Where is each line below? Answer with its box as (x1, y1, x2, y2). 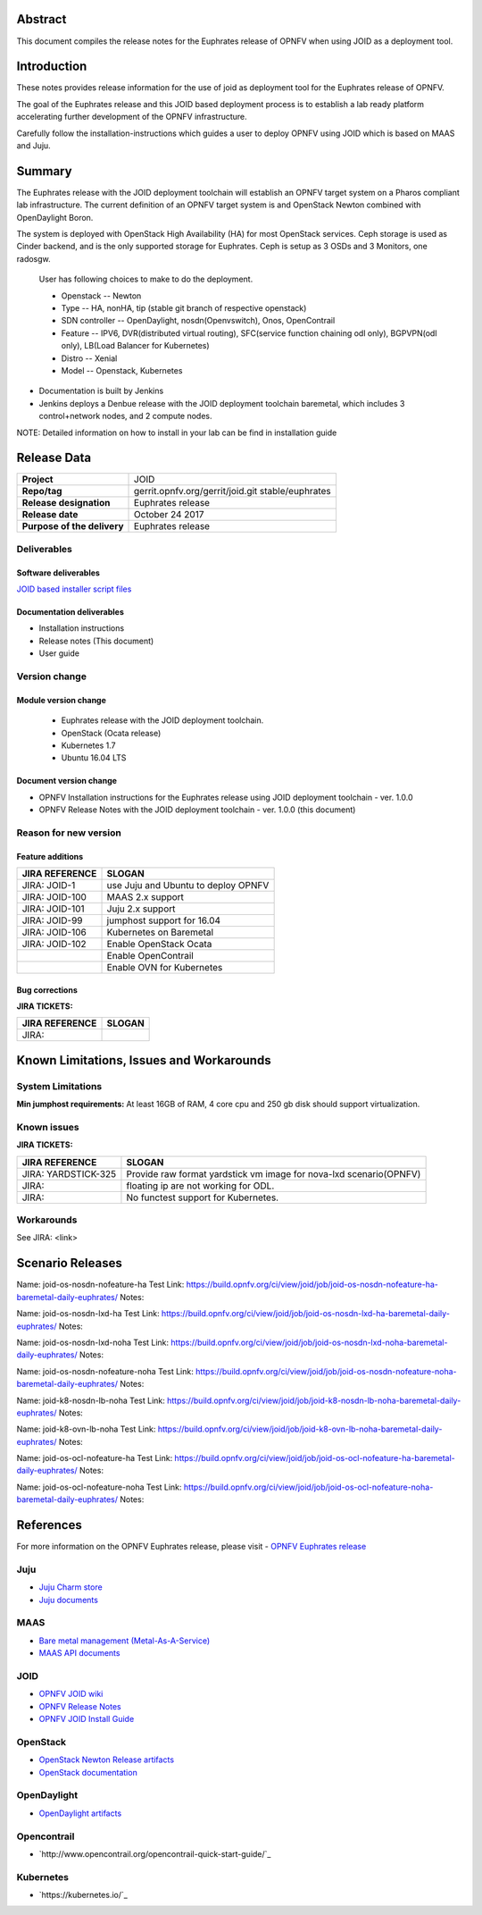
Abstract (16, 12, 67, 27)
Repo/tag (21, 485, 62, 498)
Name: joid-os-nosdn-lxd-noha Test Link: (16, 1337, 170, 1348)
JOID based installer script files (16, 584, 132, 594)
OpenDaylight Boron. (16, 212, 94, 223)
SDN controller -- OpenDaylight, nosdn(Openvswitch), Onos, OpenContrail (61, 315, 336, 326)
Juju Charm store (38, 1582, 103, 1592)
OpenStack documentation (38, 1767, 137, 1777)
